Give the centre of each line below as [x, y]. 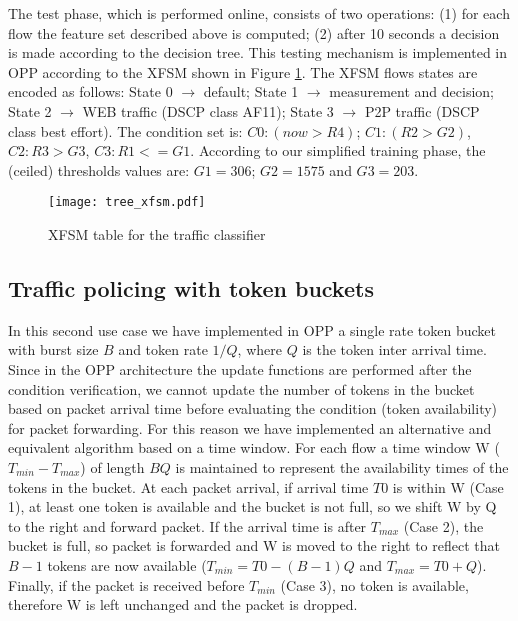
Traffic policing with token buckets [191, 287]
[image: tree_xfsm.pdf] [127, 202]
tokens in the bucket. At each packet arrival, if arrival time [188, 486]
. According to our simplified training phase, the [338, 150]
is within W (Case [448, 486]
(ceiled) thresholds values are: [99, 169]
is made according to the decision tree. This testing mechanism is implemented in [258, 52]
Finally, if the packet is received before [126, 584]
